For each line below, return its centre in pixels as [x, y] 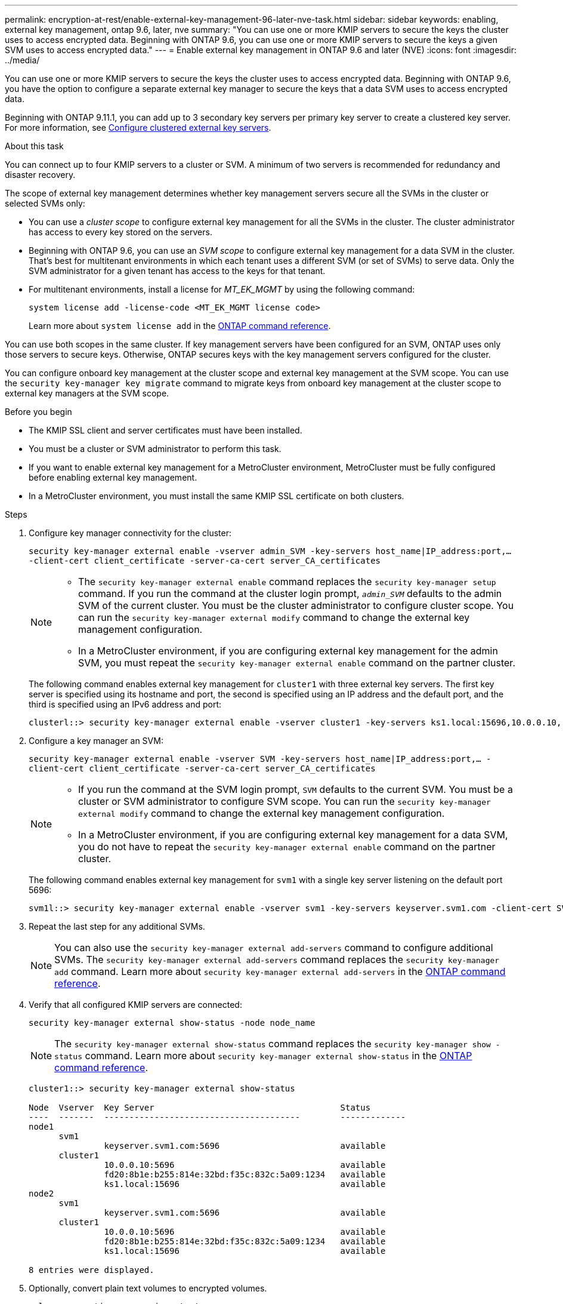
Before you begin [38, 412]
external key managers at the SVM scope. [87, 393]
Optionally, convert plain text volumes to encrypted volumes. [148, 1288]
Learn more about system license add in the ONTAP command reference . [180, 326]
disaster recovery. [40, 175]
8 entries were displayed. [92, 1270]
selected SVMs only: [45, 203]
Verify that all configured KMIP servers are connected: [135, 1005]
